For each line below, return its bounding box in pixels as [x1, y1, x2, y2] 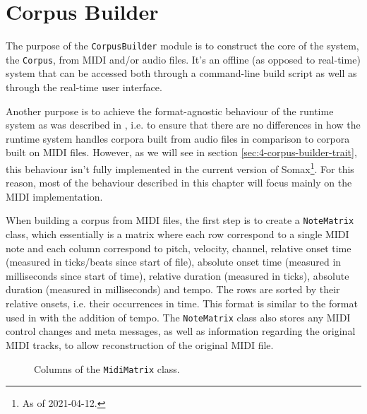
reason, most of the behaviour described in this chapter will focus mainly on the [6, 175, 352, 190]
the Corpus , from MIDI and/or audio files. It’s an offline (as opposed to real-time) [6, 52, 361, 66]
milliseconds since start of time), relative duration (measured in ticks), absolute [6, 268, 349, 283]
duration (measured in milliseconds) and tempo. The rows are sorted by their [6, 282, 340, 297]
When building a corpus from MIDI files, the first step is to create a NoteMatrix [6, 213, 354, 227]
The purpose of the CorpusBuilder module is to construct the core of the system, [6, 38, 359, 53]
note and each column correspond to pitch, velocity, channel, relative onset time [6, 240, 351, 255]
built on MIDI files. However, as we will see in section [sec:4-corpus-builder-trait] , [6, 145, 357, 160]
